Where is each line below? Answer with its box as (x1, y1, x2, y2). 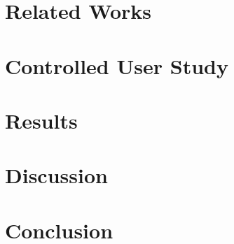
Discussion (5, 161, 108, 189)
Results (5, 106, 78, 134)
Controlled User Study (5, 51, 228, 80)
